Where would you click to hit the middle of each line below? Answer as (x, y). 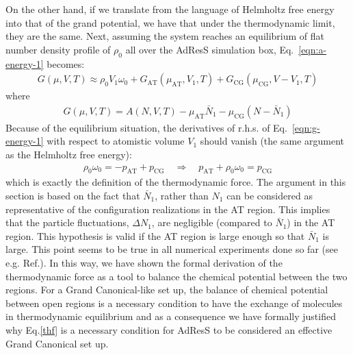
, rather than (182, 196)
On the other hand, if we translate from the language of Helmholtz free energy (170, 9)
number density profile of (58, 49)
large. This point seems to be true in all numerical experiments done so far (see (172, 249)
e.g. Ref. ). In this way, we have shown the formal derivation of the (144, 262)
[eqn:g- (306, 127)
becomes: (66, 63)
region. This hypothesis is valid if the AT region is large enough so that (155, 235)
